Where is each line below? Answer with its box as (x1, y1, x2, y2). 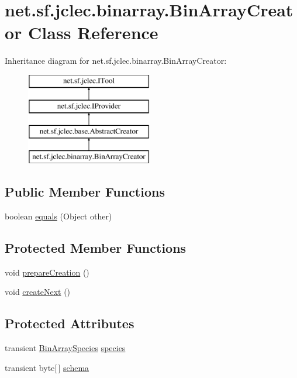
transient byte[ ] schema (5, 361, 89, 373)
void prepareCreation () (5, 266, 89, 278)
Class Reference (28, 20, 158, 44)
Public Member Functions (5, 183, 165, 201)
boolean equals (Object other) (5, 209, 112, 222)
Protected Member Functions (5, 238, 187, 256)
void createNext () (5, 286, 71, 298)
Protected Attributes (5, 314, 134, 332)
